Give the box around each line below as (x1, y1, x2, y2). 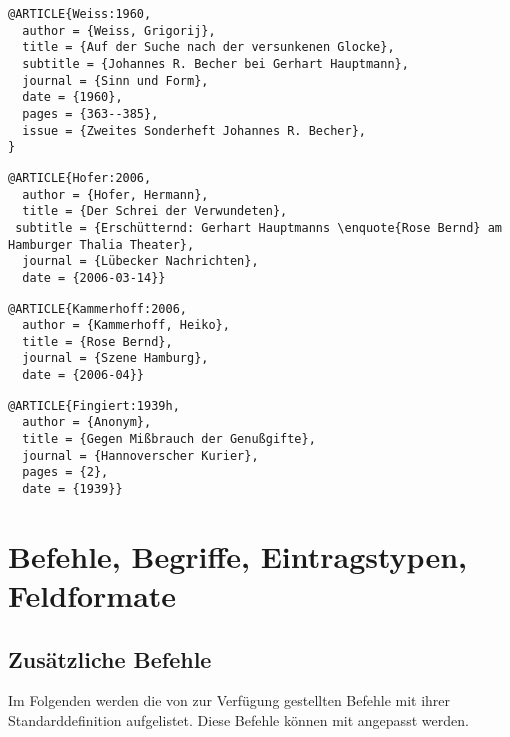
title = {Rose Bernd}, (22, 334, 173, 349)
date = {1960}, (22, 90, 123, 105)
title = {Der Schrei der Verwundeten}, (22, 204, 288, 219)
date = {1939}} (22, 482, 123, 497)
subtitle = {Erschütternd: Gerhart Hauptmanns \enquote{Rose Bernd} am (15, 220, 502, 235)
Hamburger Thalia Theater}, (8, 237, 195, 252)
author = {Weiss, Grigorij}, (22, 23, 216, 38)
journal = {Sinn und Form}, (22, 73, 209, 88)
